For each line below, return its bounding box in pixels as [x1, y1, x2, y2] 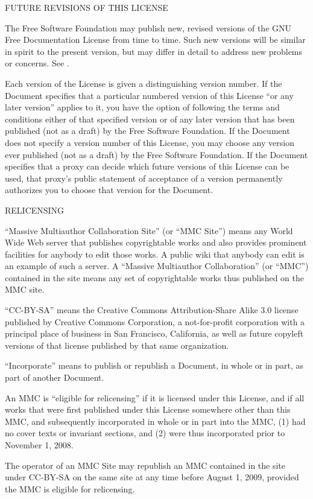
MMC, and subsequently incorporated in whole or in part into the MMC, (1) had [5, 415, 306, 427]
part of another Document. [5, 371, 104, 384]
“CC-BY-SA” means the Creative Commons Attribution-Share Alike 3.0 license [5, 304, 299, 316]
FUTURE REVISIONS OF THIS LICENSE [5, 1, 168, 13]
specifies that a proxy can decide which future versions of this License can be [5, 160, 289, 173]
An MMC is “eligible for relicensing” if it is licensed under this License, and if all [5, 391, 305, 404]
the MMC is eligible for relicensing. [5, 482, 135, 495]
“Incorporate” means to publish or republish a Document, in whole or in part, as [5, 359, 304, 372]
